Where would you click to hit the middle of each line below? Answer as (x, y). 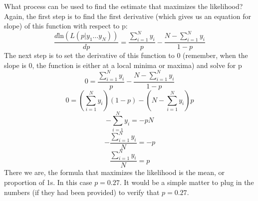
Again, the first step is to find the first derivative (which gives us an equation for (128, 16)
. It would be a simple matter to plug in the (187, 182)
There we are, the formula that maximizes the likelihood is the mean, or (115, 172)
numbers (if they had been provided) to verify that (82, 192)
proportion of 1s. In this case (48, 182)
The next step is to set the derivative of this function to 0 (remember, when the (126, 55)
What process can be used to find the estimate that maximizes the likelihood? (124, 6)
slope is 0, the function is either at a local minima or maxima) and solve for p (123, 65)
